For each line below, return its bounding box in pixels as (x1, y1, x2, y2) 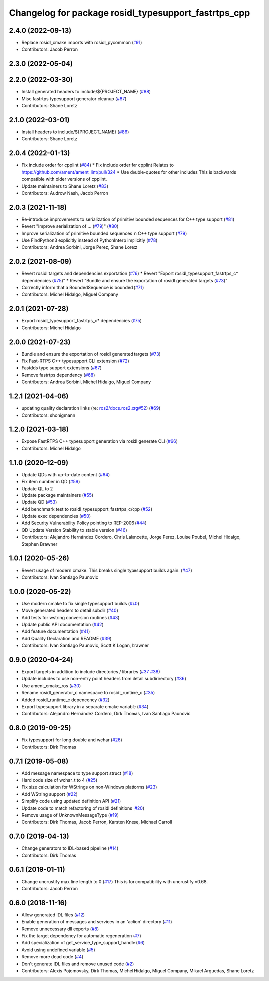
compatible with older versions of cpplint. (21, 176, 107, 182)
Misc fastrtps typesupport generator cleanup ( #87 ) (21, 95, 127, 102)
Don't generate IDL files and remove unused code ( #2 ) (21, 961, 134, 967)
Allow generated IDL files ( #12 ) (21, 912, 85, 918)
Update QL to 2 (21, 485, 53, 491)
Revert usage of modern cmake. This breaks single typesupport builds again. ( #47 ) (21, 567, 193, 573)
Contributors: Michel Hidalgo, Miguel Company (21, 291, 118, 297)
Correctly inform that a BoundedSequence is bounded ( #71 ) (21, 285, 144, 291)
